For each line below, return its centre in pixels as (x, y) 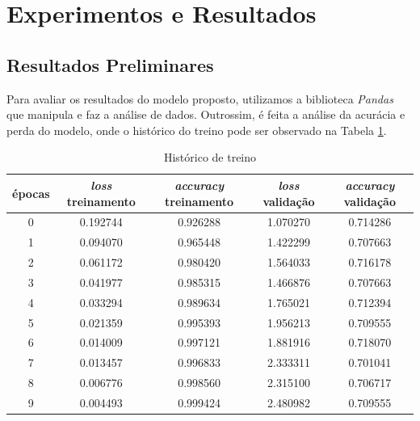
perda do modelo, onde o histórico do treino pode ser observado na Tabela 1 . (197, 130)
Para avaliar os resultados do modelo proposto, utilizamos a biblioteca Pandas (200, 98)
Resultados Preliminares (110, 64)
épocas (31, 193)
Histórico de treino (210, 157)
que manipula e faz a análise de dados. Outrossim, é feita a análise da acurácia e (206, 114)
